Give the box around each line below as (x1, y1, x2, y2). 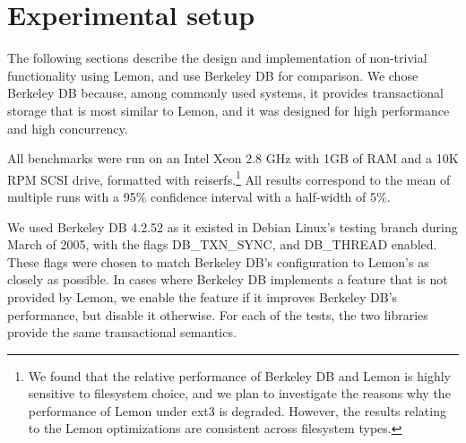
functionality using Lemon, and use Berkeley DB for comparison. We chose (7, 65, 419, 84)
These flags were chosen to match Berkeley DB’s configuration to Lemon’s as (7, 252, 429, 271)
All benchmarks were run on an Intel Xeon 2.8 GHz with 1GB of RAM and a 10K (7, 149, 459, 168)
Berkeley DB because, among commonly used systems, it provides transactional (7, 83, 444, 102)
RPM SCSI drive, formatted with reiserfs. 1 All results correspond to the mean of (7, 167, 451, 188)
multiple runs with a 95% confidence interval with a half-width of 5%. (7, 187, 391, 205)
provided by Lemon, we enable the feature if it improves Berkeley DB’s (7, 287, 398, 306)
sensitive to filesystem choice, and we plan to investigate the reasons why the (28, 384, 451, 403)
